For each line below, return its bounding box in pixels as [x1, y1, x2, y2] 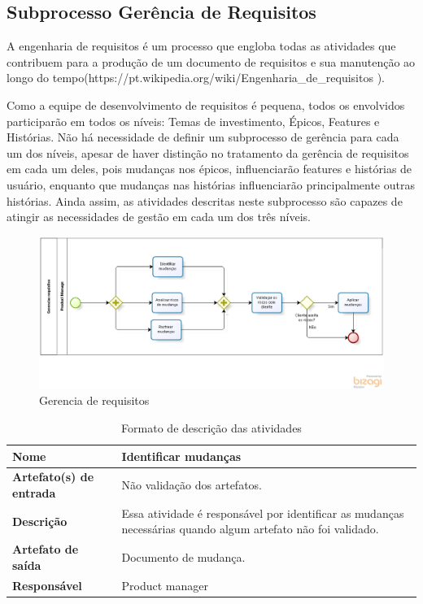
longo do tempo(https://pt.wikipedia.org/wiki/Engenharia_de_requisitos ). [7, 69, 385, 86]
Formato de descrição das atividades [121, 419, 302, 436]
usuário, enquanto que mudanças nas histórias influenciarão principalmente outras [7, 176, 415, 193]
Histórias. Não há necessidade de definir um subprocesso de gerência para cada [7, 128, 399, 146]
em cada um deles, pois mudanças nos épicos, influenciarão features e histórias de [7, 160, 412, 177]
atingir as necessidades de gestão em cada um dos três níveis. [7, 208, 311, 225]
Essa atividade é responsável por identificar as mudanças [121, 504, 404, 521]
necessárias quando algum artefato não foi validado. [121, 520, 379, 537]
